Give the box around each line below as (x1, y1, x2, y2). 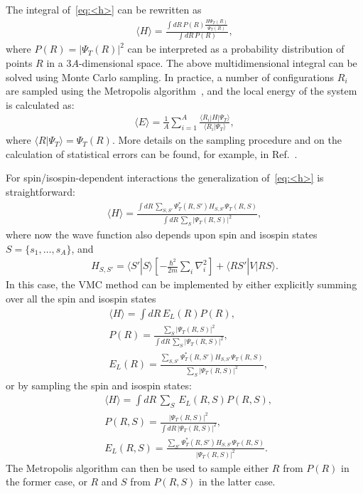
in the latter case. (199, 474, 276, 489)
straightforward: (6, 184, 75, 199)
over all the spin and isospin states (6, 290, 156, 305)
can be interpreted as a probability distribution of (127, 41, 345, 56)
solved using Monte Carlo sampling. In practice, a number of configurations (6, 69, 335, 84)
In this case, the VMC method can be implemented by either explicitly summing (6, 277, 357, 292)
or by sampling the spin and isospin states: (6, 377, 192, 392)
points (6, 56, 33, 70)
